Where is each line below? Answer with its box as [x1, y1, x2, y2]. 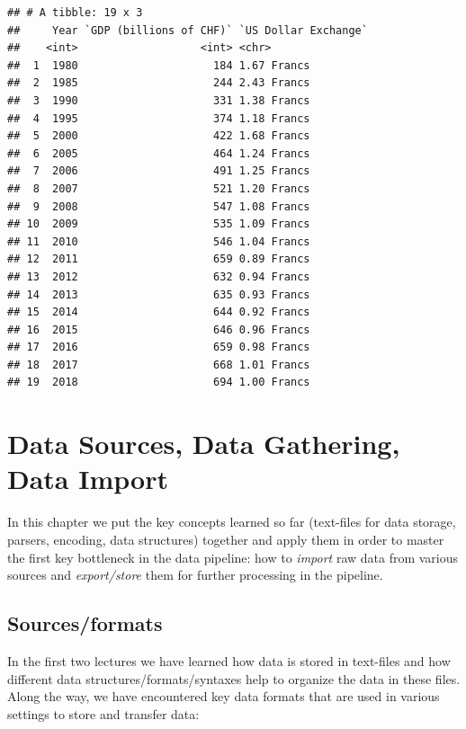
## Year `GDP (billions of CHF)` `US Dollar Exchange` [7, 23, 368, 37]
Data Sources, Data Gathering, [7, 425, 400, 462]
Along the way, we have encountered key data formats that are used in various [7, 687, 440, 706]
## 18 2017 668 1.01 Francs [7, 358, 310, 371]
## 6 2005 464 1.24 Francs [7, 147, 310, 160]
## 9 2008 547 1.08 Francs [7, 200, 310, 213]
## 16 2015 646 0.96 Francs [7, 323, 310, 336]
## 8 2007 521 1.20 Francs [7, 182, 310, 195]
